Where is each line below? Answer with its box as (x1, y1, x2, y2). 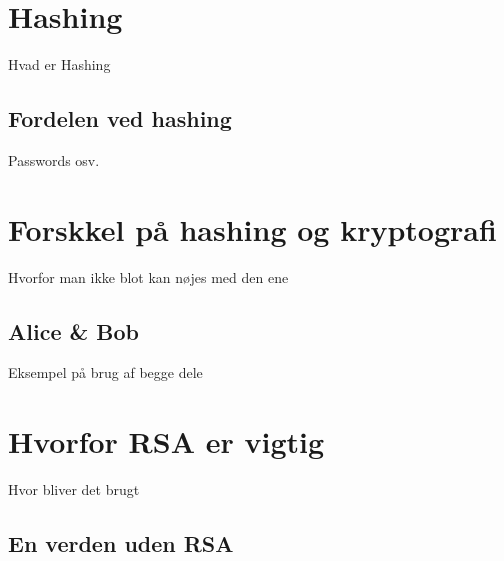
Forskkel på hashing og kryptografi (8, 208, 497, 249)
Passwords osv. (8, 149, 100, 170)
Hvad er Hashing (8, 54, 111, 75)
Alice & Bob (8, 315, 139, 346)
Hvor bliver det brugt (8, 479, 140, 500)
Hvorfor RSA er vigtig (8, 421, 325, 462)
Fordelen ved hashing (8, 103, 232, 134)
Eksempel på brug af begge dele (8, 362, 203, 383)
